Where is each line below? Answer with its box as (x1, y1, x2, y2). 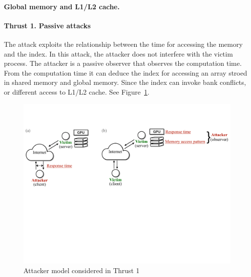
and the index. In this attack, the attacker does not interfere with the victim (4, 48, 233, 59)
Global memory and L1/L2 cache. (4, 1, 120, 11)
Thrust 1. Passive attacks (4, 20, 91, 30)
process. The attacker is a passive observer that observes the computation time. (4, 58, 242, 68)
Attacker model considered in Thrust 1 (23, 265, 140, 275)
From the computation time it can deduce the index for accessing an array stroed (4, 67, 247, 78)
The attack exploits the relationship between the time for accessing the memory (4, 39, 243, 49)
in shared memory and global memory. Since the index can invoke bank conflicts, (4, 77, 246, 87)
